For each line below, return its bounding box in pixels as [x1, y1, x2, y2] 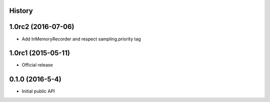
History [9, 6, 33, 15]
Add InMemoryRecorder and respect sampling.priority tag [21, 35, 141, 42]
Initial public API [21, 88, 55, 94]
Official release [21, 62, 53, 68]
